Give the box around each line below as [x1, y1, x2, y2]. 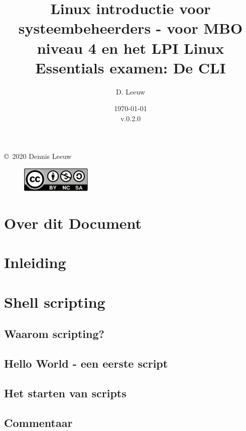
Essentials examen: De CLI [35, 57, 226, 77]
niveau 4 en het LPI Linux [37, 37, 224, 58]
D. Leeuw [116, 86, 145, 97]
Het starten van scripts [4, 385, 127, 400]
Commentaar [4, 414, 73, 430]
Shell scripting [4, 291, 105, 312]
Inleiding [4, 252, 66, 273]
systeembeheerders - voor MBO [18, 18, 243, 38]
